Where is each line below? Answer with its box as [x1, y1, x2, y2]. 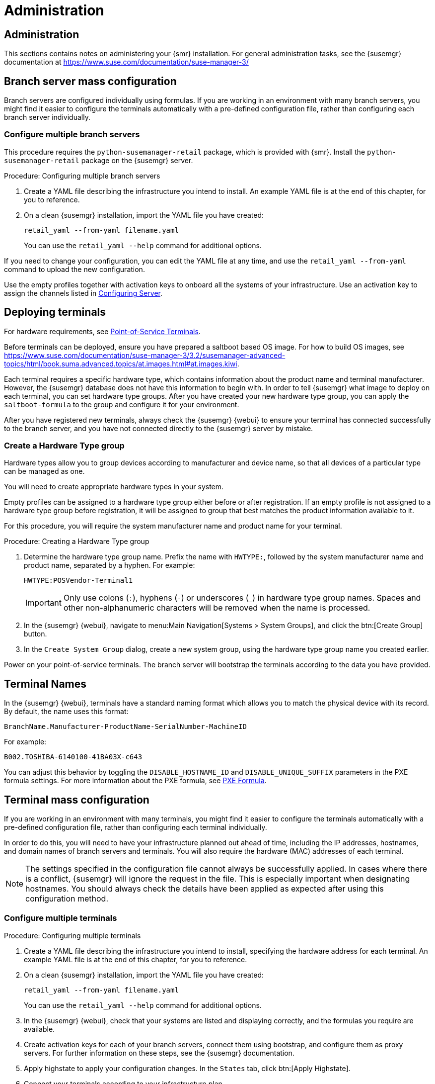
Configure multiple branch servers [4, 129, 140, 140]
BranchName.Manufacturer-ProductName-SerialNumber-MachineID [4, 723, 247, 731]
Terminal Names [4, 677, 87, 690]
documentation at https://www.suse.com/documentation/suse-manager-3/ [4, 58, 249, 67]
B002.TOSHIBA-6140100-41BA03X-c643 [4, 753, 143, 761]
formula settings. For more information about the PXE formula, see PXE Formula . [4, 776, 267, 785]
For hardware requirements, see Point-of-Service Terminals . [4, 327, 201, 336]
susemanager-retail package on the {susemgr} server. [4, 156, 193, 165]
